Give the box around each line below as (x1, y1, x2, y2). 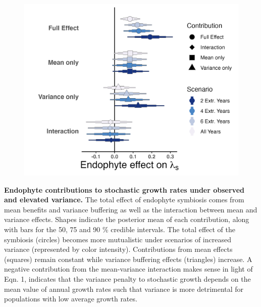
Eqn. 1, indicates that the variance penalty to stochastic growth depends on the (4, 274, 251, 284)
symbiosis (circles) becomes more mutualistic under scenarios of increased (4, 234, 231, 244)
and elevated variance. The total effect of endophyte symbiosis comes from (4, 194, 244, 205)
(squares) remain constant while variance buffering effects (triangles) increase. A (4, 253, 252, 264)
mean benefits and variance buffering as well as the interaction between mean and (4, 204, 257, 214)
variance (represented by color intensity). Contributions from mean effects (4, 244, 233, 254)
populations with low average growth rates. (4, 293, 137, 304)
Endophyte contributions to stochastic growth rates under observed (4, 184, 244, 195)
